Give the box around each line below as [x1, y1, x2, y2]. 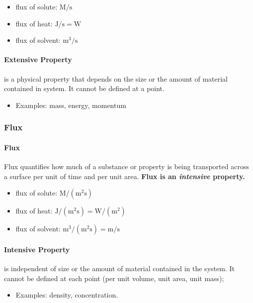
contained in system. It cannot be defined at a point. [4, 83, 165, 94]
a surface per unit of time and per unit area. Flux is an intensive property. [4, 171, 245, 181]
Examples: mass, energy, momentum [15, 100, 126, 110]
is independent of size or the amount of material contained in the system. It [4, 263, 235, 273]
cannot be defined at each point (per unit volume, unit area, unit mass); [4, 273, 224, 283]
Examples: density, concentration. [15, 290, 118, 300]
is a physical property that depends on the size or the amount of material [4, 73, 228, 84]
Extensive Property [4, 54, 72, 65]
